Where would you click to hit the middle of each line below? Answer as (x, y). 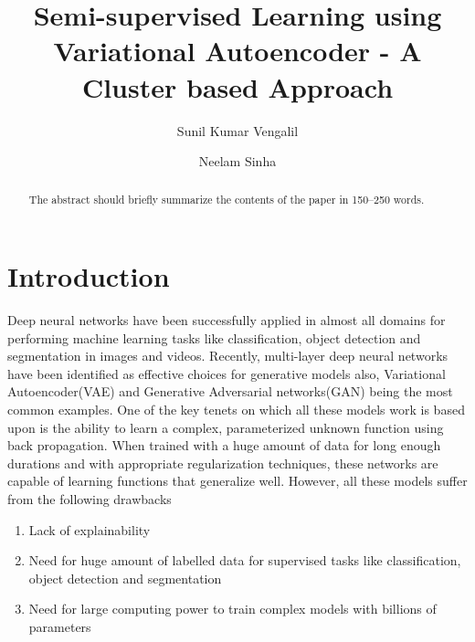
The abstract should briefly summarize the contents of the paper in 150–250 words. (227, 200)
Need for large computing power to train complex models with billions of (232, 609)
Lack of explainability (90, 529)
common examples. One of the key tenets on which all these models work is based (236, 410)
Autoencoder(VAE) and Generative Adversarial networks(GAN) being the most (230, 391)
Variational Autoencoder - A (237, 51)
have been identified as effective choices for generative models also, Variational (227, 373)
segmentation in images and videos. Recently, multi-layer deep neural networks (228, 356)
